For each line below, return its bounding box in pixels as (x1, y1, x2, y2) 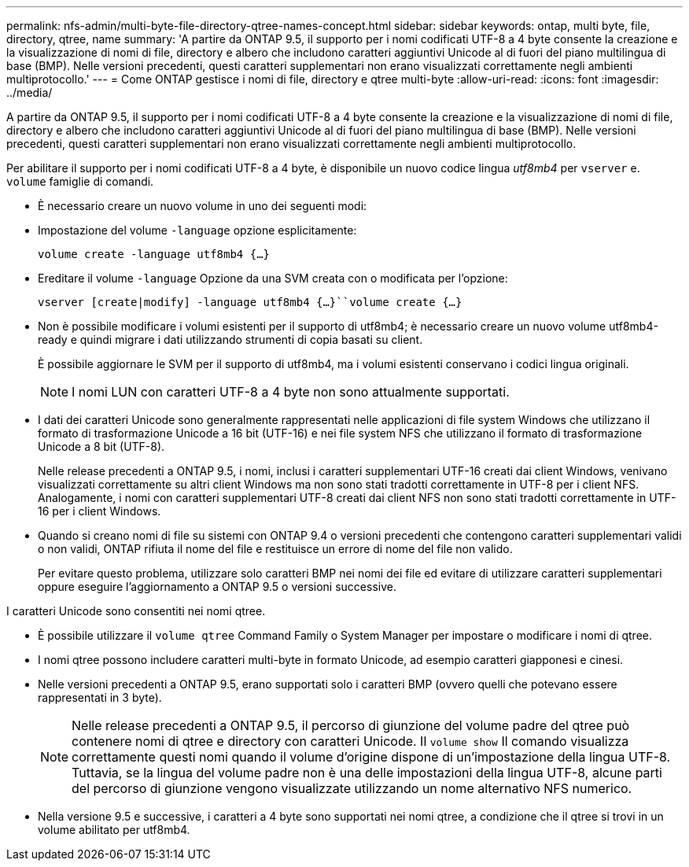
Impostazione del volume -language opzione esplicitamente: (38, 223, 357, 237)
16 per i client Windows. (38, 504, 161, 518)
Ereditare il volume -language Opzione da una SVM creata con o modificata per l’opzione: (38, 271, 508, 285)
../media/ (6, 86, 53, 99)
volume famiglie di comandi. (6, 175, 154, 188)
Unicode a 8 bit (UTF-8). (38, 440, 165, 453)
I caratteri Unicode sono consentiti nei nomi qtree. (6, 604, 266, 618)
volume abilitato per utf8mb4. (38, 823, 190, 836)
